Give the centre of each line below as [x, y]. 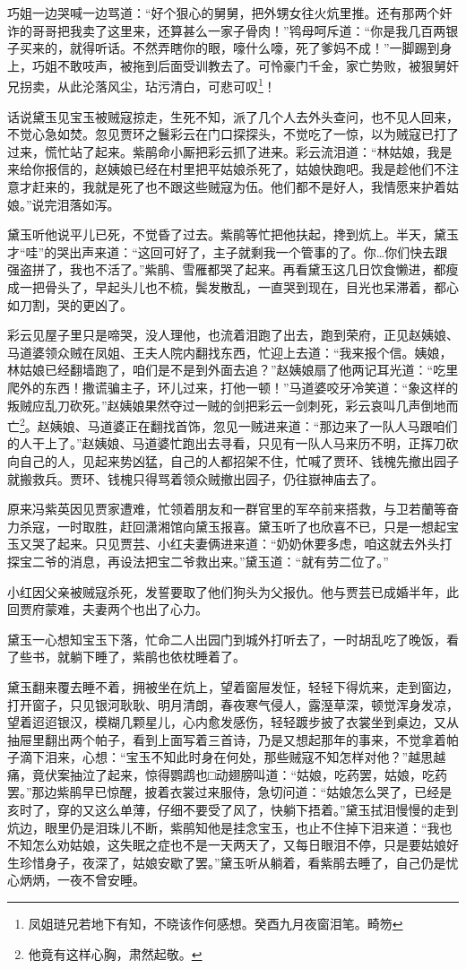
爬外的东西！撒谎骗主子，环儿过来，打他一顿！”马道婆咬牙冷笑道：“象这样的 [233, 387]
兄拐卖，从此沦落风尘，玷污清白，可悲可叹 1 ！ [142, 85]
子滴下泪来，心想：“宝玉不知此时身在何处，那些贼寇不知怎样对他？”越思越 [227, 757]
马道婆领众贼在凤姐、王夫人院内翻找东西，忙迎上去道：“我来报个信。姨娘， [230, 352]
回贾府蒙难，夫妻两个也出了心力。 [108, 609]
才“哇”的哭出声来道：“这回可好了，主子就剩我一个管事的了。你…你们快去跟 [228, 251]
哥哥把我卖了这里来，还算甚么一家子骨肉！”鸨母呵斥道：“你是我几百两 [239, 30]
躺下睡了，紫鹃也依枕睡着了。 [157, 657]
